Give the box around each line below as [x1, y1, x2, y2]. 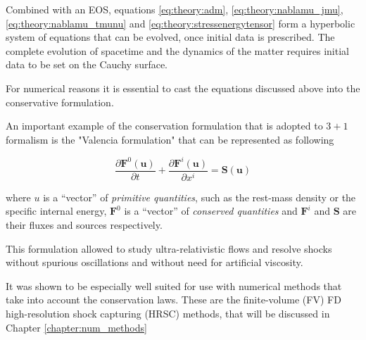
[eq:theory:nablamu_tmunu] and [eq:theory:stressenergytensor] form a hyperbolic [6, 15, 355, 30]
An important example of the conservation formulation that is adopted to [6, 118, 323, 133]
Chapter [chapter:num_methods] [6, 320, 147, 334]
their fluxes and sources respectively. [6, 217, 163, 232]
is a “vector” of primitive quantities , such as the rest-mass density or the [43, 189, 356, 204]
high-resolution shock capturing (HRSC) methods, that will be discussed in [6, 306, 330, 320]
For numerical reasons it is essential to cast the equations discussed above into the [6, 80, 360, 95]
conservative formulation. [6, 94, 114, 109]
